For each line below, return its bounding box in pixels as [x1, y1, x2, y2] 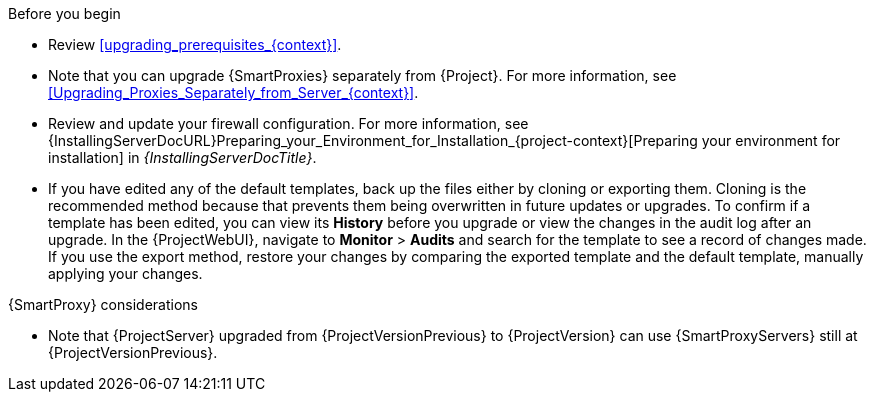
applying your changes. [48, 265, 203, 282]
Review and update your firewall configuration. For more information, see [48, 115, 529, 132]
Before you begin [8, 5, 121, 22]
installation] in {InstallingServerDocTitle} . [48, 149, 317, 166]
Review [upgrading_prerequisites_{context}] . [48, 36, 342, 53]
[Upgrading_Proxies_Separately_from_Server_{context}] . [48, 84, 419, 101]
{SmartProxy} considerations [8, 296, 198, 313]
